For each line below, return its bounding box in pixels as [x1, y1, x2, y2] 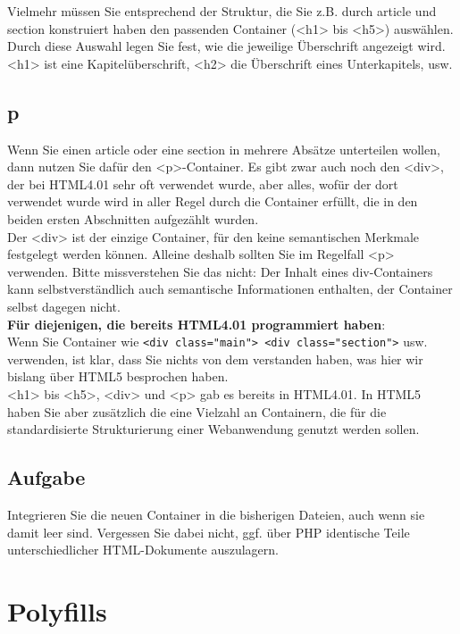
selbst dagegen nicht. [7, 296, 121, 315]
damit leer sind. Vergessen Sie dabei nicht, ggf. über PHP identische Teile [7, 522, 410, 541]
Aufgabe [7, 463, 86, 491]
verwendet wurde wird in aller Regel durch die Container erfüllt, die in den [7, 192, 418, 211]
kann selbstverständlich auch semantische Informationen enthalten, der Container [7, 279, 453, 298]
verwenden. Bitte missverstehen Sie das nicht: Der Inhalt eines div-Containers [7, 262, 433, 280]
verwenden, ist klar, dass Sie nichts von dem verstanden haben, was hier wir [7, 349, 423, 368]
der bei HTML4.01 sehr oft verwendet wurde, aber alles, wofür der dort [7, 174, 398, 193]
